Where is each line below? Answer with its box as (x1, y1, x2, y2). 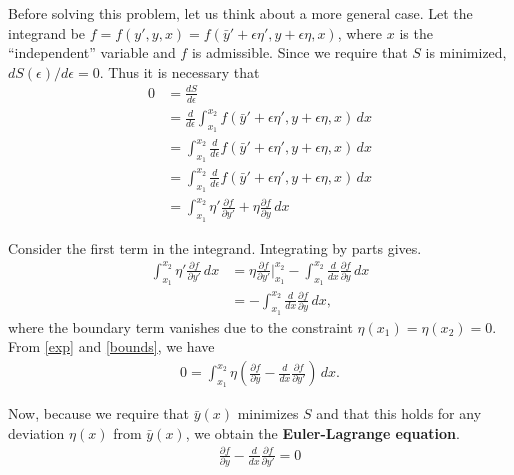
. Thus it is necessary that (99, 61, 260, 82)
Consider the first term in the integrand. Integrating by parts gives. (8, 237, 422, 258)
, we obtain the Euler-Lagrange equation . (185, 422, 460, 443)
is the (399, 22, 433, 43)
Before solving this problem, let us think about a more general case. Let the (8, 3, 473, 23)
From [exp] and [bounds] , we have (8, 336, 215, 357)
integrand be (8, 22, 86, 43)
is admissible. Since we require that (191, 42, 408, 63)
